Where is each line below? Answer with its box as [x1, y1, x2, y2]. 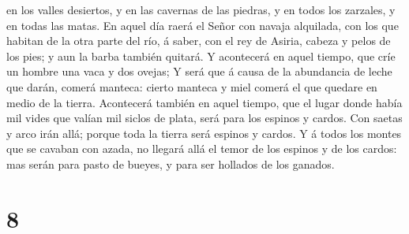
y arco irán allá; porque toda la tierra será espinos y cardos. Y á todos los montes [6, 124, 402, 141]
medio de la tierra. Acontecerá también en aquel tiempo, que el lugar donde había [6, 94, 403, 110]
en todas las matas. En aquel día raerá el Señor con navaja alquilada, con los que [6, 17, 399, 33]
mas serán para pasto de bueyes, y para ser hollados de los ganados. [6, 155, 335, 172]
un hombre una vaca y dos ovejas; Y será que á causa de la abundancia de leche [6, 63, 392, 80]
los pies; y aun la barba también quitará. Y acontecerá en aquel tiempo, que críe [6, 47, 396, 64]
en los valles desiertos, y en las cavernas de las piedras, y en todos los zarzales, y [6, 2, 396, 17]
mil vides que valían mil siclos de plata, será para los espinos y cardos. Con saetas [6, 110, 403, 126]
